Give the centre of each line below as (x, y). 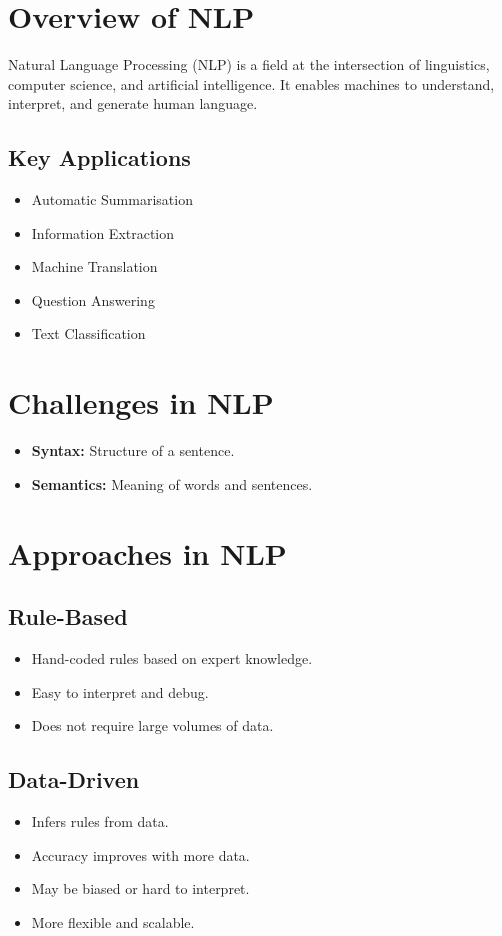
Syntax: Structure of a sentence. (133, 450)
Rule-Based (68, 616)
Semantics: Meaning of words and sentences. (172, 483)
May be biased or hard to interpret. (140, 888)
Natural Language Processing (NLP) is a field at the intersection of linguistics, (249, 64)
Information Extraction (103, 232)
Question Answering (93, 299)
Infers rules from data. (100, 820)
